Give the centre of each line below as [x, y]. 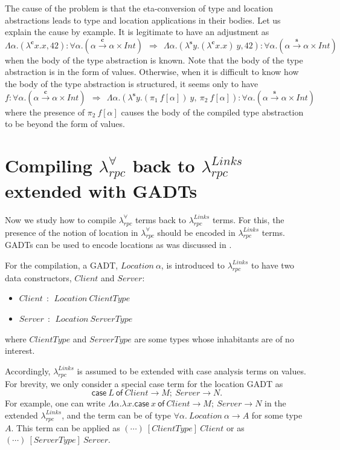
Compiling [49, 165]
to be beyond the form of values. [65, 124]
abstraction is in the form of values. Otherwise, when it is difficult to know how [152, 72]
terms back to [160, 219]
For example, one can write [55, 403]
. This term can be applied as [66, 427]
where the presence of [45, 112]
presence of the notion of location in [72, 232]
